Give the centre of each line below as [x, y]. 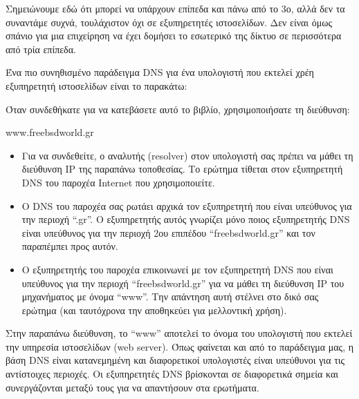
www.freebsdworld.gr [50, 132]
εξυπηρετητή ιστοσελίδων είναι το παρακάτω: [96, 85]
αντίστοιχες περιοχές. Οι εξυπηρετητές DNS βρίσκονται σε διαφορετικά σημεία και [172, 374]
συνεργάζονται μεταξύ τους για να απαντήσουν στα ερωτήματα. [132, 387]
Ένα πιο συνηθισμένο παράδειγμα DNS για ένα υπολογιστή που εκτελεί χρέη [160, 72]
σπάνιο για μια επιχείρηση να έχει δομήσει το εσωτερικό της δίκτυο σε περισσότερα [174, 36]
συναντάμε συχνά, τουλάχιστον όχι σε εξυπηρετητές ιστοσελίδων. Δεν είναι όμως [169, 22]
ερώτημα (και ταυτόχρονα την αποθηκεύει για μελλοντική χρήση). [154, 310]
